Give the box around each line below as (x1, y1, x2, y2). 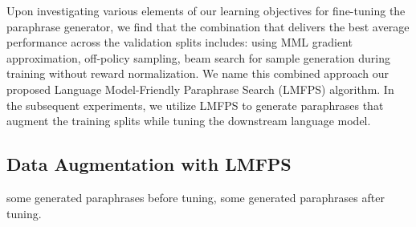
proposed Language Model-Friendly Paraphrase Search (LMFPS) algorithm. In (6, 80, 394, 97)
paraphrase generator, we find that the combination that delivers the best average (6, 18, 410, 34)
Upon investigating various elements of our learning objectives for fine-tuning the (6, 2, 406, 18)
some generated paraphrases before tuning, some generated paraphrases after (6, 188, 385, 205)
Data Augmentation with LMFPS (6, 152, 292, 176)
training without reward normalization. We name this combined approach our (6, 65, 389, 82)
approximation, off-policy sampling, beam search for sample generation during (6, 49, 391, 66)
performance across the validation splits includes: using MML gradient (6, 34, 353, 51)
